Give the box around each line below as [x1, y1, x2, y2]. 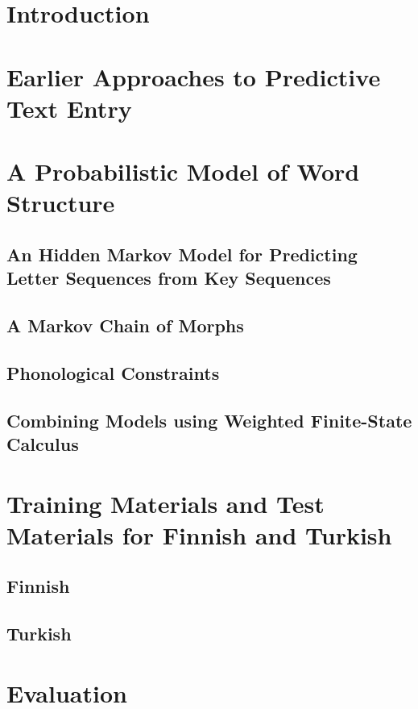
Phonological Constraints [6, 360, 220, 385]
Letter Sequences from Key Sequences [6, 265, 331, 290]
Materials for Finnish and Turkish [6, 518, 392, 551]
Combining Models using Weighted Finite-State [6, 407, 412, 432]
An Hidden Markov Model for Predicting [6, 241, 358, 266]
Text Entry [6, 91, 132, 124]
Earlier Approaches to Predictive [6, 60, 381, 93]
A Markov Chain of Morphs [6, 313, 244, 338]
